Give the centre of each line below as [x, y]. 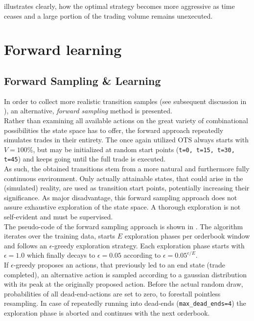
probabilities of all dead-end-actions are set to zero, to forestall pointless [112, 293]
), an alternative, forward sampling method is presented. [88, 111]
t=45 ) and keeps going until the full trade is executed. [85, 159]
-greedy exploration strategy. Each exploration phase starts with [148, 245]
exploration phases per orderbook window [187, 236]
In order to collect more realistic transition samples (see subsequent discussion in [125, 101]
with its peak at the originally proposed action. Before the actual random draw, [124, 284]
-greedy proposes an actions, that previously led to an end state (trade [119, 264]
